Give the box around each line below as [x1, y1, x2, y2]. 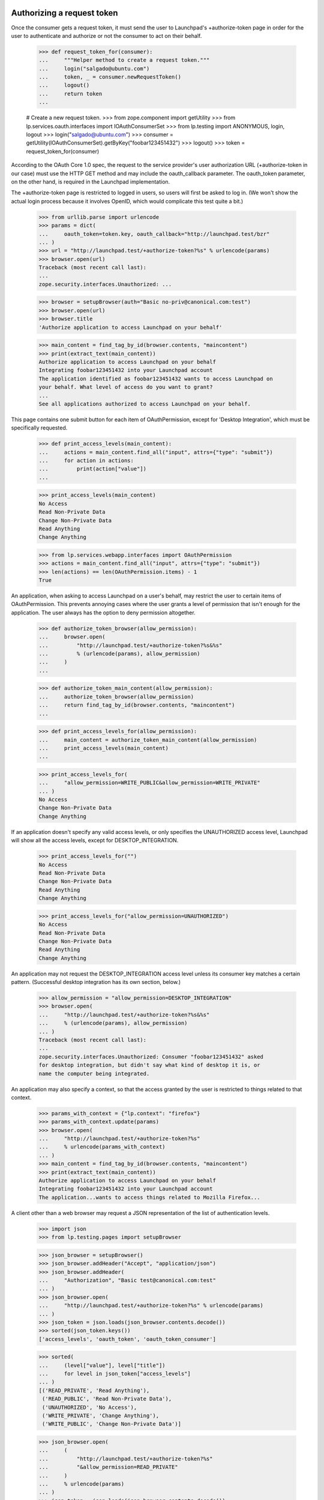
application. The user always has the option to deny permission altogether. [11, 609, 196, 616]
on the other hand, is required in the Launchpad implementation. [11, 178, 170, 185]
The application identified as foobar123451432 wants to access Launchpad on [38, 375, 273, 382]
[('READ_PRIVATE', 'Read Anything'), [38, 1387, 150, 1394]
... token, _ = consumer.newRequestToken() [38, 74, 181, 80]
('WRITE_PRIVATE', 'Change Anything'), [42, 1412, 159, 1419]
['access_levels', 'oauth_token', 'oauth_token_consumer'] [38, 1336, 216, 1342]
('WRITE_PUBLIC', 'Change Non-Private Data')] [42, 1421, 181, 1427]
